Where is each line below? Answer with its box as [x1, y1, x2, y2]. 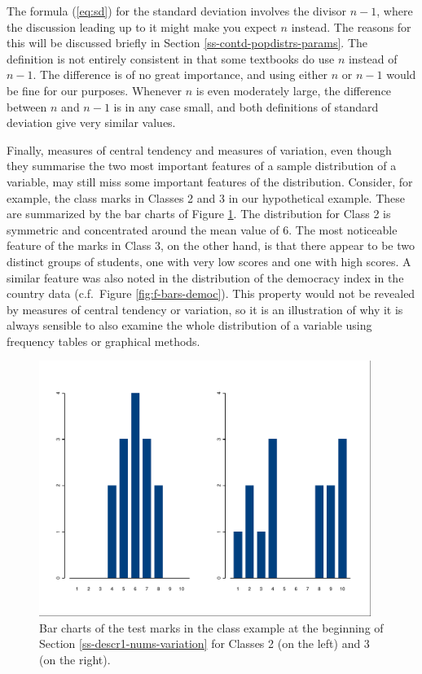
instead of [348, 50, 398, 67]
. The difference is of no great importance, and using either [33, 66, 328, 83]
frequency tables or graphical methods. [7, 332, 200, 349]
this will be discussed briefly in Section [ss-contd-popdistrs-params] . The [7, 34, 368, 51]
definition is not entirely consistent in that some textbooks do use [7, 50, 335, 67]
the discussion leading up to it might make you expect [7, 18, 277, 35]
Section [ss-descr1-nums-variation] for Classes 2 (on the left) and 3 [39, 635, 370, 652]
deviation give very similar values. [7, 114, 176, 131]
